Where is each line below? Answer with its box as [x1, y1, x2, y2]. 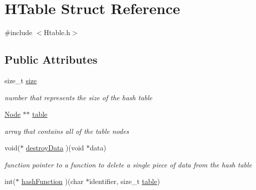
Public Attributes [5, 52, 98, 67]
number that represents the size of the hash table [5, 92, 153, 102]
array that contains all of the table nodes [5, 125, 129, 136]
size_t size [5, 75, 37, 85]
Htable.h [44, 27, 71, 38]
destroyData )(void [26, 142, 84, 153]
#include [5, 27, 33, 38]
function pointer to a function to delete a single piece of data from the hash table [5, 159, 252, 169]
